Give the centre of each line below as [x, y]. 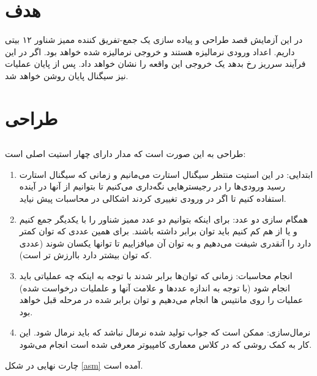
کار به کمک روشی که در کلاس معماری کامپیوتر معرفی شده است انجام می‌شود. [166, 344]
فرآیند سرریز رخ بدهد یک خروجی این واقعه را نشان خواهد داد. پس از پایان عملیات [155, 63]
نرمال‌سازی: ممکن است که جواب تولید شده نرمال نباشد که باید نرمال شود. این [165, 332]
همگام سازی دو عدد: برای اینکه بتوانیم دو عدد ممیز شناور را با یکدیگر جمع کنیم [163, 219]
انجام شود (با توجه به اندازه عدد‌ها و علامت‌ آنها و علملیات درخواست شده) [155, 287]
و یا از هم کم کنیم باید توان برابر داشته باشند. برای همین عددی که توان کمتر [158, 231]
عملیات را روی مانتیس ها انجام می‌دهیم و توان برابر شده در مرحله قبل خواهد [161, 300]
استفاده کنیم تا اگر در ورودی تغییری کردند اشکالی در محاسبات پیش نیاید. [153, 198]
